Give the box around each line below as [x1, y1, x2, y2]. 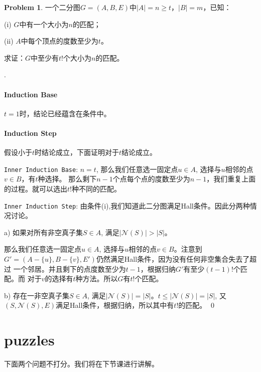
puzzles [4, 329, 55, 350]
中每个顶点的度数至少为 [21, 36, 98, 46]
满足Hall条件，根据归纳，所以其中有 [56, 300, 174, 310]
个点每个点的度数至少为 [112, 173, 190, 184]
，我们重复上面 [206, 173, 256, 184]
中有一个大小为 [19, 19, 69, 29]
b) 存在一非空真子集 [4, 290, 69, 300]
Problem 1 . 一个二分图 [4, 2, 80, 12]
